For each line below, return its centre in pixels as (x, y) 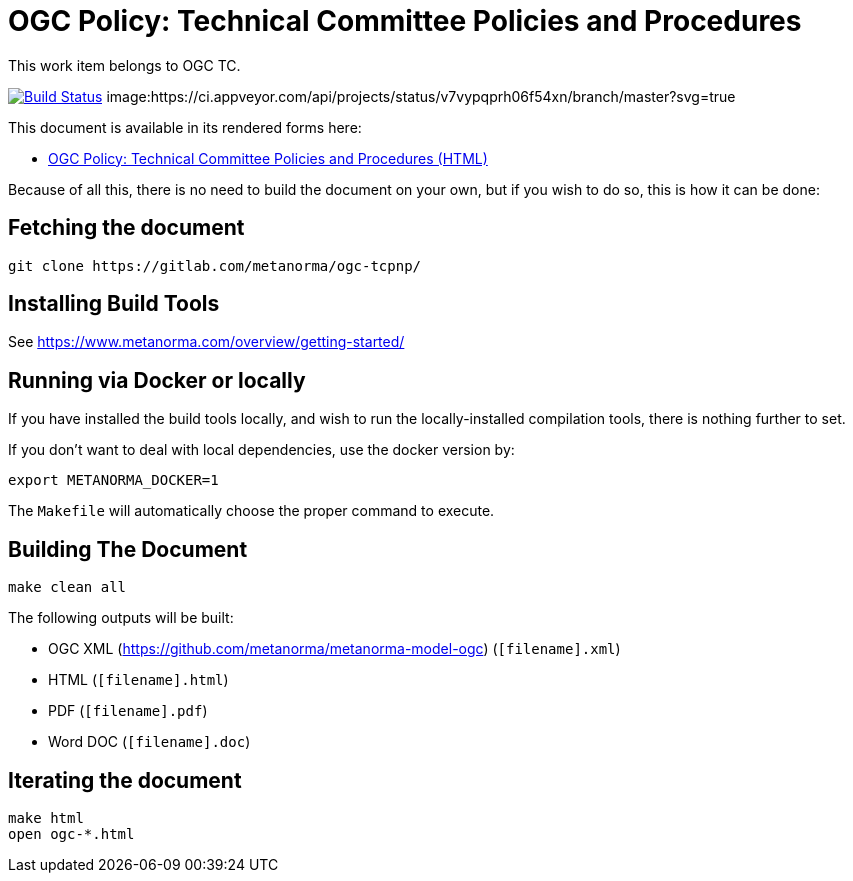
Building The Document (128, 549)
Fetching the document (126, 228)
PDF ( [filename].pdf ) (128, 711)
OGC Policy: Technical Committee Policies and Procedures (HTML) (268, 158)
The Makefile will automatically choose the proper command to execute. (251, 511)
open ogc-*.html (71, 833)
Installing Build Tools (114, 304)
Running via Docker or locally (157, 380)
